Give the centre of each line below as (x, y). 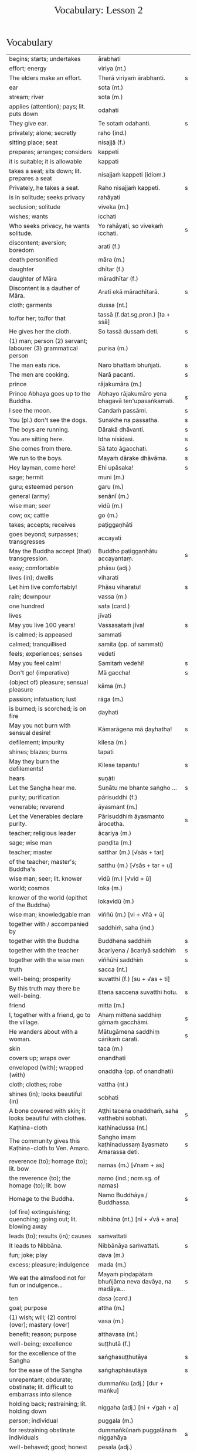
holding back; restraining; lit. (48, 1404)
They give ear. (29, 123)
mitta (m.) (111, 1005)
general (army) (30, 496)
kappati (108, 161)
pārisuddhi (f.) (118, 797)
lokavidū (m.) (116, 901)
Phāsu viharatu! (120, 587)
